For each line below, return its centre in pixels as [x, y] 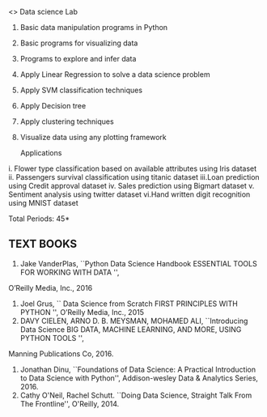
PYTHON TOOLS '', [52, 338]
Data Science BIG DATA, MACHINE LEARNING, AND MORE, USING [131, 329]
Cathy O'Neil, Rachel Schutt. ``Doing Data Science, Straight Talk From [136, 395]
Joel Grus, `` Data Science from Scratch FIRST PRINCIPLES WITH [129, 304]
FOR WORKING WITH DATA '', [70, 272]
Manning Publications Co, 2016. [61, 353]
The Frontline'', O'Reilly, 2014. [70, 403]
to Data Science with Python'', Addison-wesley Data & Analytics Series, [139, 378]
